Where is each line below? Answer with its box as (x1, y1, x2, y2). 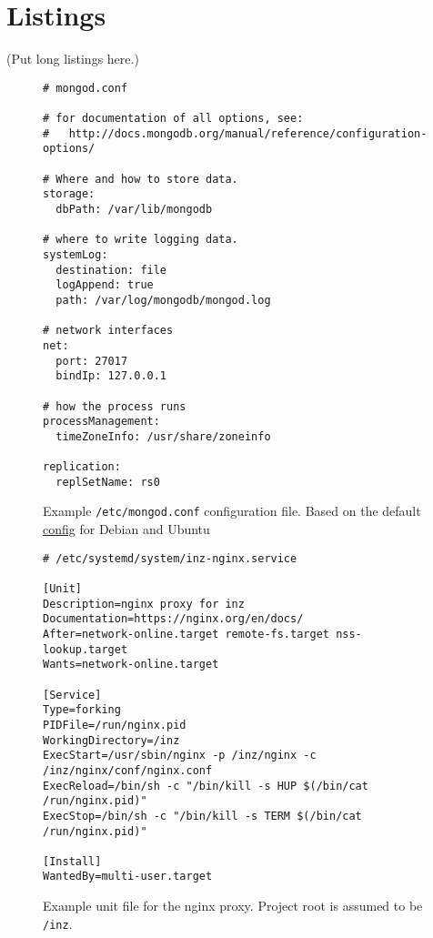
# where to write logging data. (43, 233, 238, 247)
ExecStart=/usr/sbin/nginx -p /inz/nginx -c (43, 749, 317, 762)
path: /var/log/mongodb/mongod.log (55, 293, 271, 307)
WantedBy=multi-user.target (43, 870, 213, 883)
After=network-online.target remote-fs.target (43, 627, 329, 640)
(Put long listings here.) (6, 49, 139, 68)
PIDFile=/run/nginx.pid (43, 718, 186, 731)
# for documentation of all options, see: (43, 112, 304, 126)
